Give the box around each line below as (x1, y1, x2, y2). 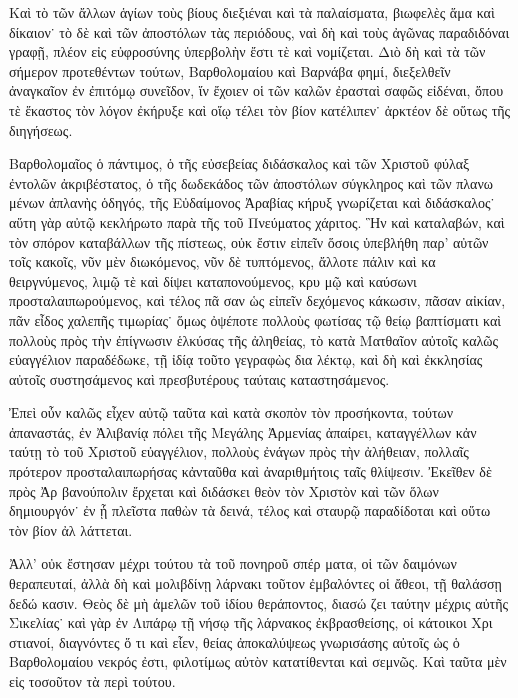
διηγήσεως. (9, 119, 73, 140)
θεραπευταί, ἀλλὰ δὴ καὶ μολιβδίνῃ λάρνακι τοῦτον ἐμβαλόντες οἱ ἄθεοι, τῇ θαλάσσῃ (9, 573, 502, 594)
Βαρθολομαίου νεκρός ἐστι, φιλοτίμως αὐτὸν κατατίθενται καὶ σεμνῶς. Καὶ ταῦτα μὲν (9, 651, 507, 672)
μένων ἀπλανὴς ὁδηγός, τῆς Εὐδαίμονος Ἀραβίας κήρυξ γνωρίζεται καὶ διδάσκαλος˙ (9, 192, 495, 213)
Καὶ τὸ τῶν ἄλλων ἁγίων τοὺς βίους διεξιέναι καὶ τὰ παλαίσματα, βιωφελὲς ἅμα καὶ (9, 2, 495, 22)
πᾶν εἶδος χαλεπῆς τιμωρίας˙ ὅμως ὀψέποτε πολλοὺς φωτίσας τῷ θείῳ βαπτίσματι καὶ (9, 309, 502, 330)
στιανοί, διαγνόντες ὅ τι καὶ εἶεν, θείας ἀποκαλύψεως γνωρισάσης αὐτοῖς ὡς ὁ (9, 631, 460, 652)
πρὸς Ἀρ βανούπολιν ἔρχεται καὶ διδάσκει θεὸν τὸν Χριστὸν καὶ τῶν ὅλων (9, 480, 439, 501)
